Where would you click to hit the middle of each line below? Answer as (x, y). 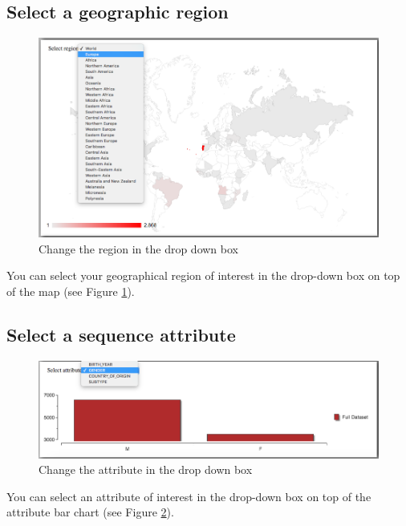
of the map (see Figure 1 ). (71, 291)
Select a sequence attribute (121, 335)
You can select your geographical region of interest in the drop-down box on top (203, 275)
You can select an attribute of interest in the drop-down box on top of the (189, 496)
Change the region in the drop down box (138, 248)
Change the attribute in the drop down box (146, 469)
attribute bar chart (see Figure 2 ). (90, 512)
